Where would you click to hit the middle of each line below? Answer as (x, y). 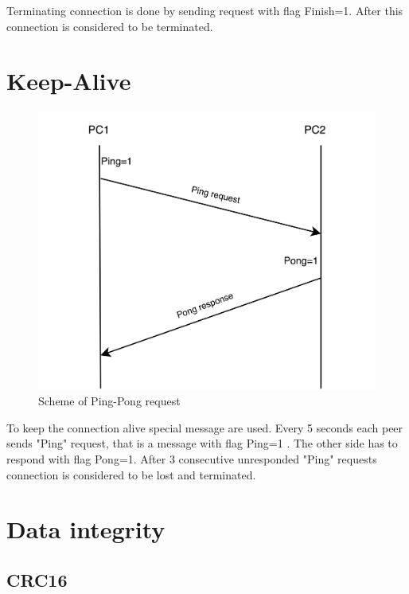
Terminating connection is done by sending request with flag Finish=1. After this (205, 10)
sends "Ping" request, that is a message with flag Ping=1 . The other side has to (202, 443)
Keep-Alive (69, 81)
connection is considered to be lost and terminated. (131, 474)
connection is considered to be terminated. (110, 26)
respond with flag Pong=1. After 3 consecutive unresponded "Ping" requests (192, 459)
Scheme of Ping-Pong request (109, 401)
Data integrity (86, 529)
